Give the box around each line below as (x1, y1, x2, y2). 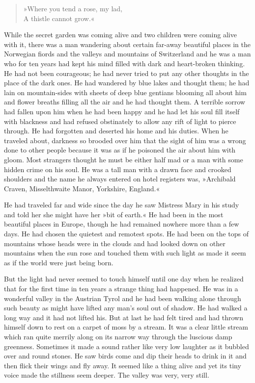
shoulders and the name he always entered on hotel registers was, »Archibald (4, 174, 236, 184)
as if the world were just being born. (4, 257, 113, 267)
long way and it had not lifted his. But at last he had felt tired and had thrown (4, 312, 243, 322)
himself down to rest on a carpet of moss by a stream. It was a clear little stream (4, 322, 248, 332)
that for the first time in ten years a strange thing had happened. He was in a (4, 283, 238, 294)
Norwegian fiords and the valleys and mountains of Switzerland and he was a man (4, 49, 251, 59)
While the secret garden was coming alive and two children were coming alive (4, 29, 237, 40)
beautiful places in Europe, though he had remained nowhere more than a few (4, 219, 239, 229)
